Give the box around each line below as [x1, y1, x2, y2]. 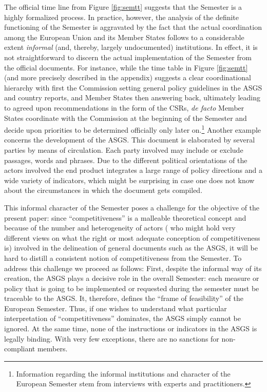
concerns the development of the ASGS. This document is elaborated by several [4, 134, 255, 145]
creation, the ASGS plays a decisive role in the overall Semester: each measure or [4, 273, 259, 283]
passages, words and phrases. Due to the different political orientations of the [4, 154, 247, 165]
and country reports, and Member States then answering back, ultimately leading [4, 92, 261, 103]
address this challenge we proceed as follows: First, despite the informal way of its [4, 262, 262, 273]
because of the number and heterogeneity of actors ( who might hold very [4, 222, 236, 233]
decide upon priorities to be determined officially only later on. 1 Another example [4, 123, 261, 135]
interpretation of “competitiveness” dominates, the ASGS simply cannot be [4, 313, 241, 324]
